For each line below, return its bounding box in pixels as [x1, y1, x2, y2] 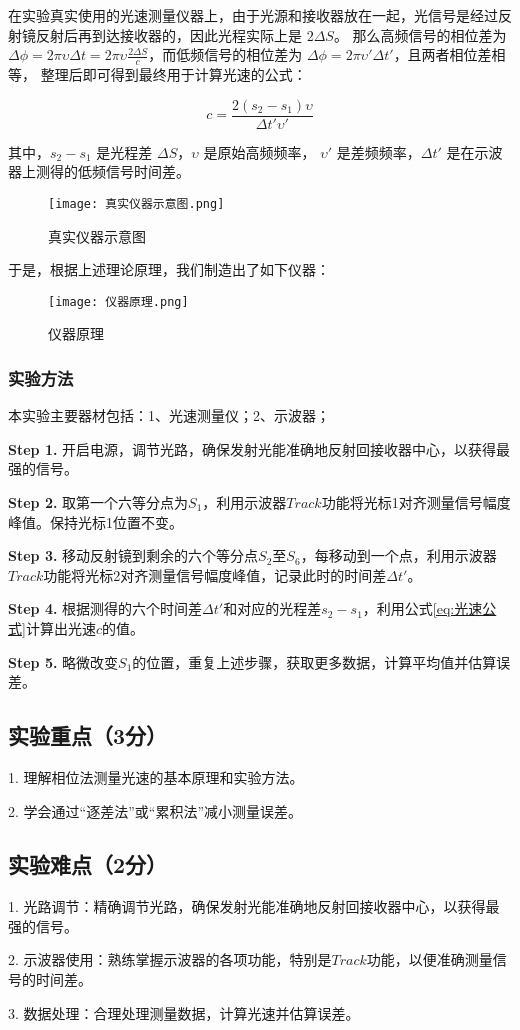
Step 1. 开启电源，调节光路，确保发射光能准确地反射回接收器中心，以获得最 [8, 438, 511, 459]
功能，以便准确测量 [366, 949, 493, 970]
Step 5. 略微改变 [8, 651, 119, 672]
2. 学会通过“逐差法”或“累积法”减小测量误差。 [8, 800, 302, 821]
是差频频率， [336, 141, 421, 162]
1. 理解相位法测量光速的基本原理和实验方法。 [8, 766, 304, 787]
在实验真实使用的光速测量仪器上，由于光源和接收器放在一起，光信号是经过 [8, 5, 498, 25]
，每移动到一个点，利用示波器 [300, 545, 497, 566]
